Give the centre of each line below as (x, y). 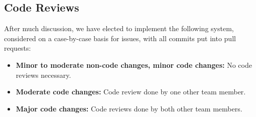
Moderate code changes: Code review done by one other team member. (131, 92)
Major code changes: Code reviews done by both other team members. (129, 108)
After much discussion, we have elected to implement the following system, (119, 28)
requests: (18, 48)
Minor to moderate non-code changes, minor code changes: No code (134, 65)
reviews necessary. (43, 75)
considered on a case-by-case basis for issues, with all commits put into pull (120, 38)
